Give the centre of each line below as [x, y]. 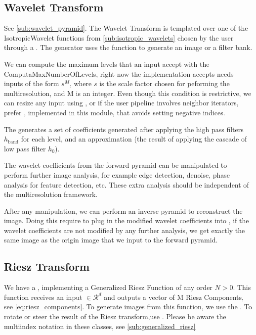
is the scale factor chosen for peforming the [165, 83]
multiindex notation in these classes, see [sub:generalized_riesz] [100, 326]
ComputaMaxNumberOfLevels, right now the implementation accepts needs [119, 73]
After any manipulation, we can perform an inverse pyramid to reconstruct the [123, 211]
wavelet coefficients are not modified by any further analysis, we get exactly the [125, 230]
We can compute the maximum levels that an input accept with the [107, 64]
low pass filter [25, 148]
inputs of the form [32, 83]
